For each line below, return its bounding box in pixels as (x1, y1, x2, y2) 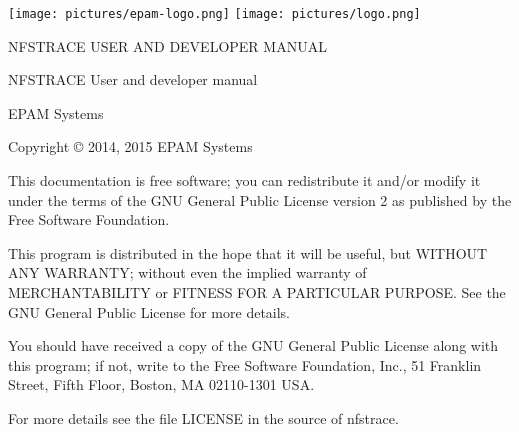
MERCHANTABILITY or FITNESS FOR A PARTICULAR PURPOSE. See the (8, 282, 506, 302)
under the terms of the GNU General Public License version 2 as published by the (8, 189, 512, 210)
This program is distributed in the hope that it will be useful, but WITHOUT (8, 242, 488, 263)
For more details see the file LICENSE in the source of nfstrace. (8, 407, 399, 428)
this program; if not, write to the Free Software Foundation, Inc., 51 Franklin (8, 354, 482, 375)
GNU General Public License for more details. (8, 301, 291, 322)
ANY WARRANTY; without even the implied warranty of (8, 262, 367, 283)
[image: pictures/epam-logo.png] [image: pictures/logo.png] (8, 7, 421, 21)
